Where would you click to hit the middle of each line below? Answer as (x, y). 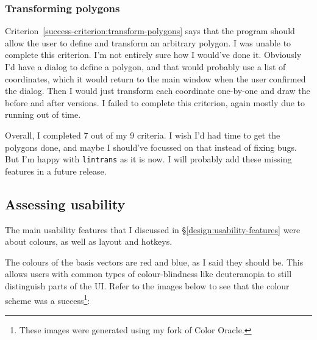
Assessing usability (65, 204)
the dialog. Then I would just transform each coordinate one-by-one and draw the (158, 91)
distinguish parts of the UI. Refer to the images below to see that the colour (147, 285)
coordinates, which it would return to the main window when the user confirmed (155, 78)
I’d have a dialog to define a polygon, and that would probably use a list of (145, 67)
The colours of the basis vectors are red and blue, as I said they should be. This (154, 262)
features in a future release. (56, 171)
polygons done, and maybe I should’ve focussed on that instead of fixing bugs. (151, 147)
